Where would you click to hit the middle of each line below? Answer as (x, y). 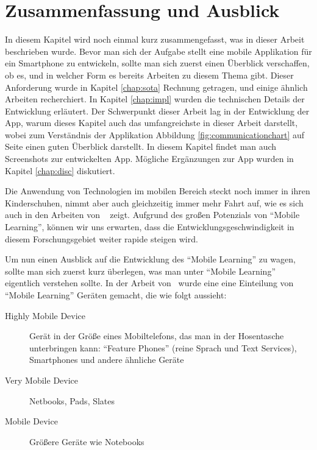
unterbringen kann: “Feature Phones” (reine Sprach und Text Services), (163, 347)
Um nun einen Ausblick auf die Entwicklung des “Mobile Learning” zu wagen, (150, 259)
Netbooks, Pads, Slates (72, 400)
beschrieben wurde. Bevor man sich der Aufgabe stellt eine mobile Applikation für (158, 51)
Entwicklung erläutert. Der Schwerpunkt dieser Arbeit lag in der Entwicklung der (157, 111)
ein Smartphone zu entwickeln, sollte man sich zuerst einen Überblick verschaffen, (157, 63)
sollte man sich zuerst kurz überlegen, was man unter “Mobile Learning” (141, 271)
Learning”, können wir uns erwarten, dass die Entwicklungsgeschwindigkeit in (150, 227)
